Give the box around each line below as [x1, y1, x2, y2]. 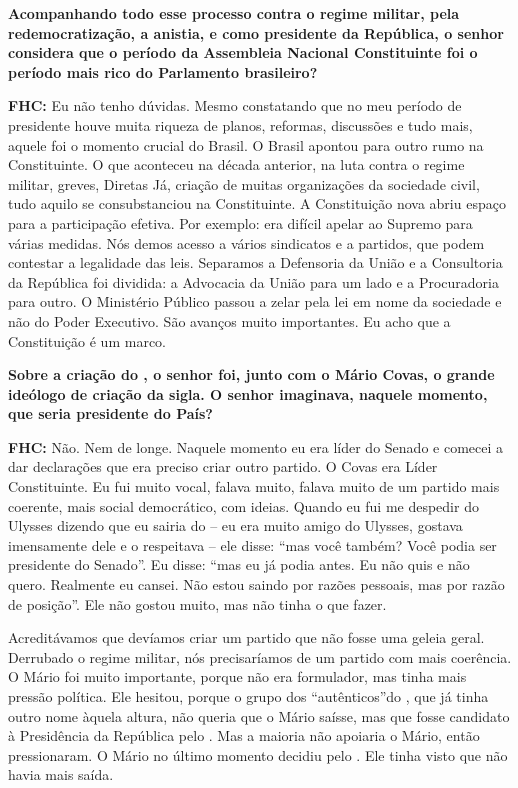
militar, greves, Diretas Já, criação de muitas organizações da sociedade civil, [8, 173, 480, 194]
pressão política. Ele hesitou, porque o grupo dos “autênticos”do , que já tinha [8, 686, 489, 706]
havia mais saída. [8, 764, 114, 785]
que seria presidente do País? [8, 403, 213, 424]
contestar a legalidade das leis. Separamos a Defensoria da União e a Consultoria [8, 252, 503, 273]
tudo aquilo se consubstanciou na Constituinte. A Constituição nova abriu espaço [8, 193, 506, 214]
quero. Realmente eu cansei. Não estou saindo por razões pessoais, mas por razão [8, 574, 505, 595]
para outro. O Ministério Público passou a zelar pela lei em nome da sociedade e [8, 291, 502, 312]
